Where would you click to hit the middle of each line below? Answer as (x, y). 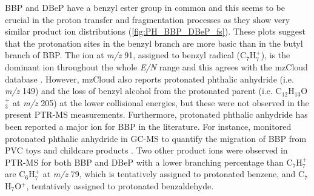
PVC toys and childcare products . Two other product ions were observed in (146, 150)
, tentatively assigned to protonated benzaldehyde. (120, 185)
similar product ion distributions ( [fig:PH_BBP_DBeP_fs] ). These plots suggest (155, 31)
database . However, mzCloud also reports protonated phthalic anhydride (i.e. (149, 79)
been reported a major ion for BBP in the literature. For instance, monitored (148, 126)
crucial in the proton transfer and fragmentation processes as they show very (148, 19)
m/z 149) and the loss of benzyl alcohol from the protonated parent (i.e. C (143, 91)
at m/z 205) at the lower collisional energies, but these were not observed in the (161, 102)
